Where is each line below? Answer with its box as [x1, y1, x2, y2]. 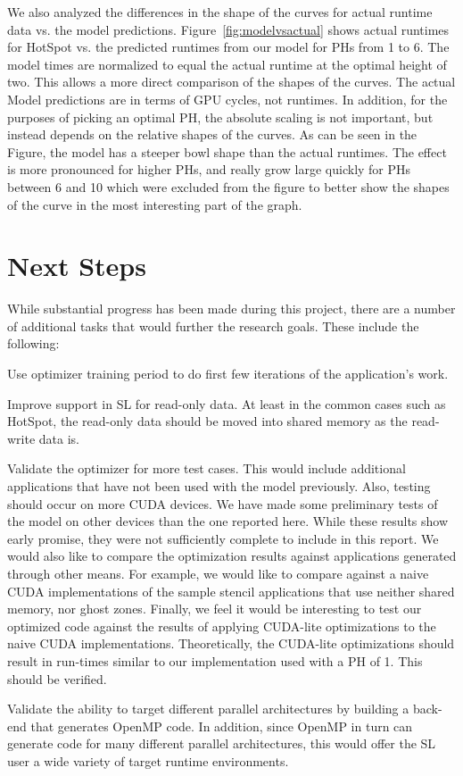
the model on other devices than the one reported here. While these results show [7, 512, 449, 530]
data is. [38, 429, 80, 447]
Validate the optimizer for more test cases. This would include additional [7, 459, 406, 478]
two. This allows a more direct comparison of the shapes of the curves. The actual [7, 72, 456, 91]
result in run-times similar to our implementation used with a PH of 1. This [7, 651, 423, 670]
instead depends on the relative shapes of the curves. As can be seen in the [7, 125, 418, 144]
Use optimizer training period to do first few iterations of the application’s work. [7, 364, 449, 383]
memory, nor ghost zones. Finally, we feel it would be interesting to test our [7, 599, 422, 618]
